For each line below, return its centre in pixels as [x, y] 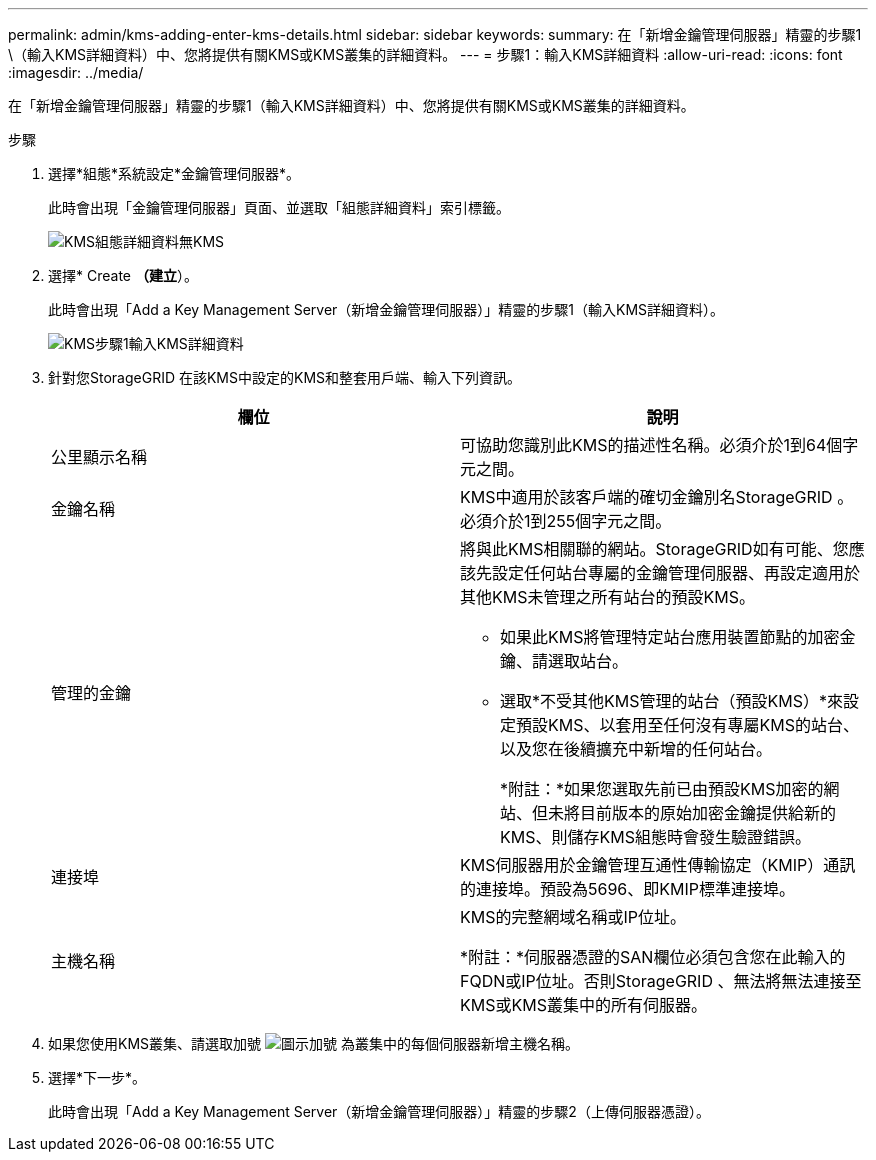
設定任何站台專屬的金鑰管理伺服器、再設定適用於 [676, 573]
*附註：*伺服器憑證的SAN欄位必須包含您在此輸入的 [653, 957]
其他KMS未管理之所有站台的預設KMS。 [607, 597]
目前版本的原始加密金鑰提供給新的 [708, 813]
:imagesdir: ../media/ [76, 72]
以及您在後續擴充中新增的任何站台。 [636, 749]
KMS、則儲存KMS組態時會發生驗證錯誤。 [655, 837]
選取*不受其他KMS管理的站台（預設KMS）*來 [671, 701]
